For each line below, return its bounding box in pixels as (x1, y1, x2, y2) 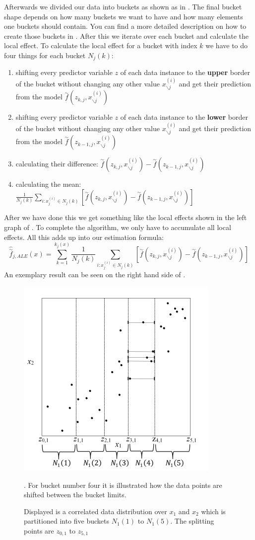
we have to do (205, 40, 248, 51)
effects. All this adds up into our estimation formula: (4, 231, 164, 242)
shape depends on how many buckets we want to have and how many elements (4, 11, 243, 21)
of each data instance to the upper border (120, 67, 250, 77)
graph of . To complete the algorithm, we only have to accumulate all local (4, 222, 231, 232)
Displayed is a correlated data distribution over (24, 506, 167, 516)
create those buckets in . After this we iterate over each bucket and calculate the (4, 30, 249, 41)
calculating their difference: (15, 158, 98, 169)
